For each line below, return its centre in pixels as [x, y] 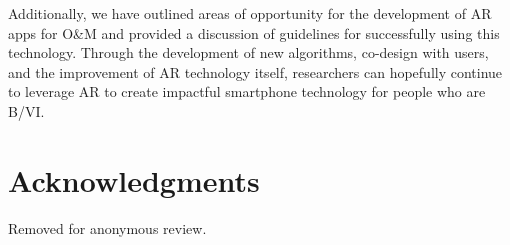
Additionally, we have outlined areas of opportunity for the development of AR [250, 13]
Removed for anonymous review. [107, 227]
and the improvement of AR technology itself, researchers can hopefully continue [255, 71]
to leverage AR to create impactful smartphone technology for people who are [247, 91]
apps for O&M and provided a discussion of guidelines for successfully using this [254, 32]
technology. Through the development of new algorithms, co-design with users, [248, 52]
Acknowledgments [134, 179]
